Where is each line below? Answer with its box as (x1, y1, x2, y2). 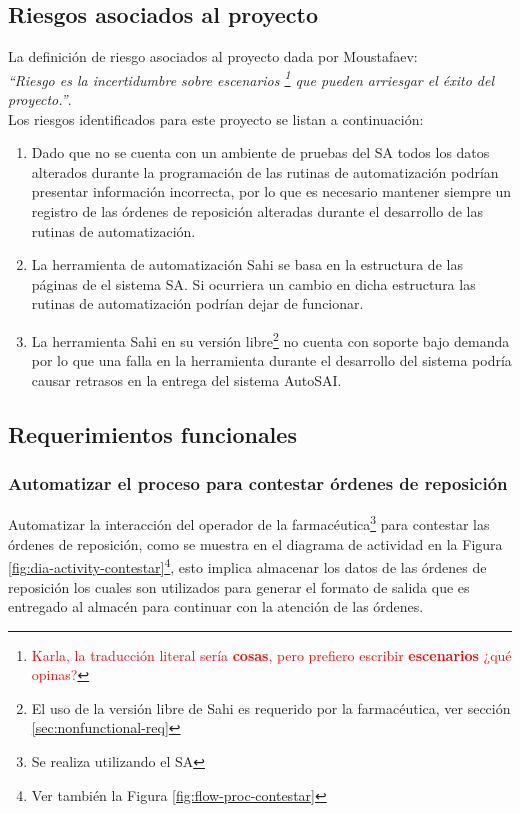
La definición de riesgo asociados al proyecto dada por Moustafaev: (8, 46, 418, 67)
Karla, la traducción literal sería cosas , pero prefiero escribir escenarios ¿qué (31, 644, 512, 665)
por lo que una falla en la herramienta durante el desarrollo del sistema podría (31, 350, 512, 371)
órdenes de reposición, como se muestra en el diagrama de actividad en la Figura (8, 533, 503, 554)
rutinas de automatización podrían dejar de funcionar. (31, 293, 364, 314)
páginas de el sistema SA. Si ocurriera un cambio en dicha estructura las (31, 273, 476, 294)
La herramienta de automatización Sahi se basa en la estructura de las (31, 254, 463, 275)
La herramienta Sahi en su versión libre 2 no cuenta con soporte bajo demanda (31, 327, 510, 351)
